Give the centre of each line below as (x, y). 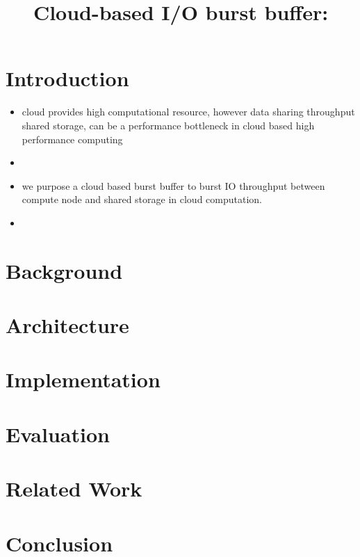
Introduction (67, 78)
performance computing (72, 139)
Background (64, 270)
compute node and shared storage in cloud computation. (142, 199)
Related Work (74, 489)
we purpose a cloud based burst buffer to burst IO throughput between (173, 185)
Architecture (67, 325)
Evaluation (58, 434)
